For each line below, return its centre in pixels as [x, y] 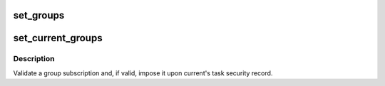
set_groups [39, 15]
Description [34, 59]
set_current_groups [58, 38]
